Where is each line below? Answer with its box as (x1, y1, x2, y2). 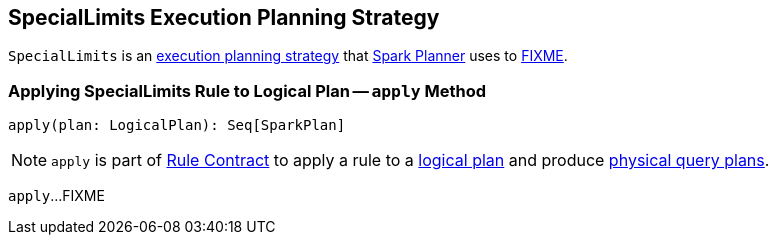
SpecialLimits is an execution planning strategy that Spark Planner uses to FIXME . (8, 47, 568, 65)
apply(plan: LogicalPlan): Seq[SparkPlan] (8, 117, 346, 134)
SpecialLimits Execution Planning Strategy (8, 5, 440, 30)
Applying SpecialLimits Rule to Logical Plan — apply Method (8, 80, 487, 101)
